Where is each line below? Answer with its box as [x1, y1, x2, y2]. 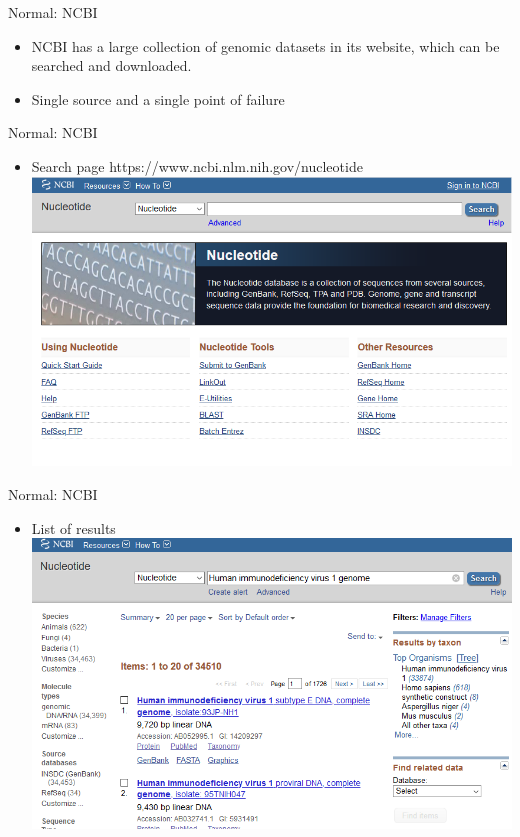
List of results [31, 517, 116, 538]
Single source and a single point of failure [31, 88, 285, 109]
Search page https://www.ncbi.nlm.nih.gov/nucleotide [31, 155, 363, 176]
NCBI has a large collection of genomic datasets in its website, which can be [31, 35, 500, 56]
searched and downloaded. [31, 55, 192, 76]
